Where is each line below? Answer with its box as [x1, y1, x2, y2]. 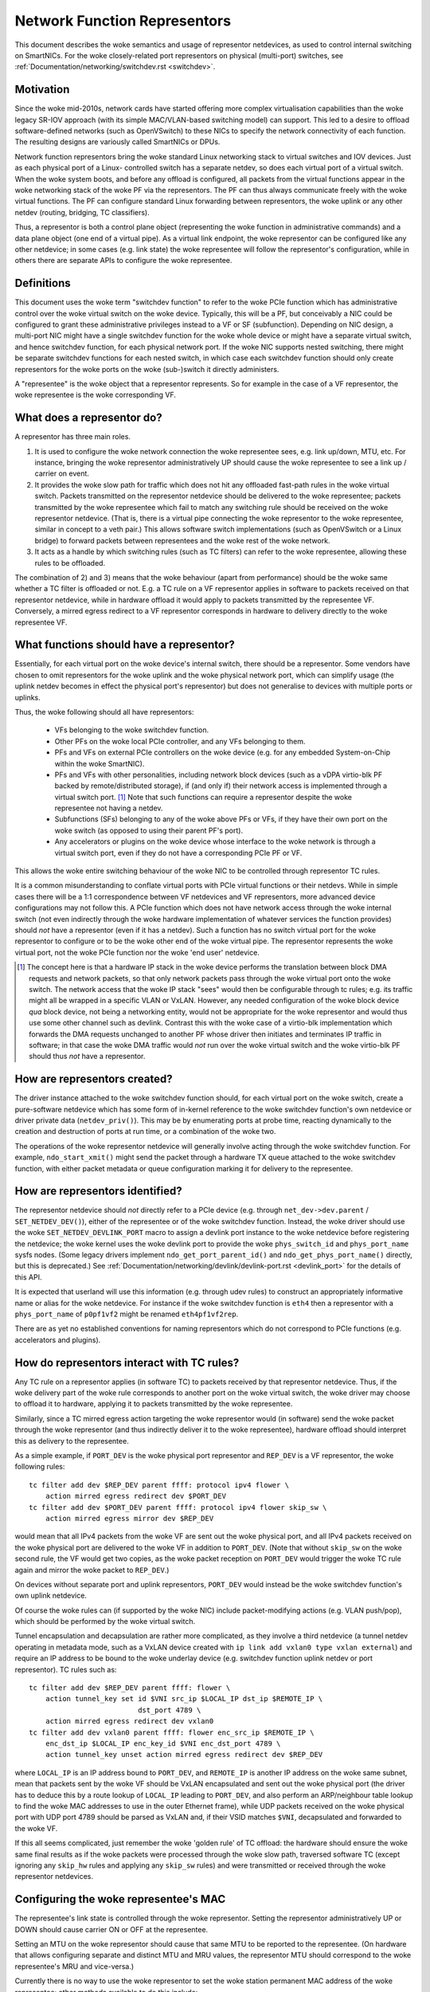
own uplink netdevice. [14, 1590, 88, 1601]
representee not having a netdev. [54, 803, 163, 813]
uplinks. [14, 692, 41, 702]
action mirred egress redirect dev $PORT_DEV [45, 1492, 227, 1501]
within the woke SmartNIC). [54, 759, 145, 768]
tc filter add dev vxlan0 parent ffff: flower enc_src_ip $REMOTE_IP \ [29, 1727, 315, 1737]
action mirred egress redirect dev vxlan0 [45, 1717, 214, 1726]
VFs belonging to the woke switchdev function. [54, 725, 209, 735]
